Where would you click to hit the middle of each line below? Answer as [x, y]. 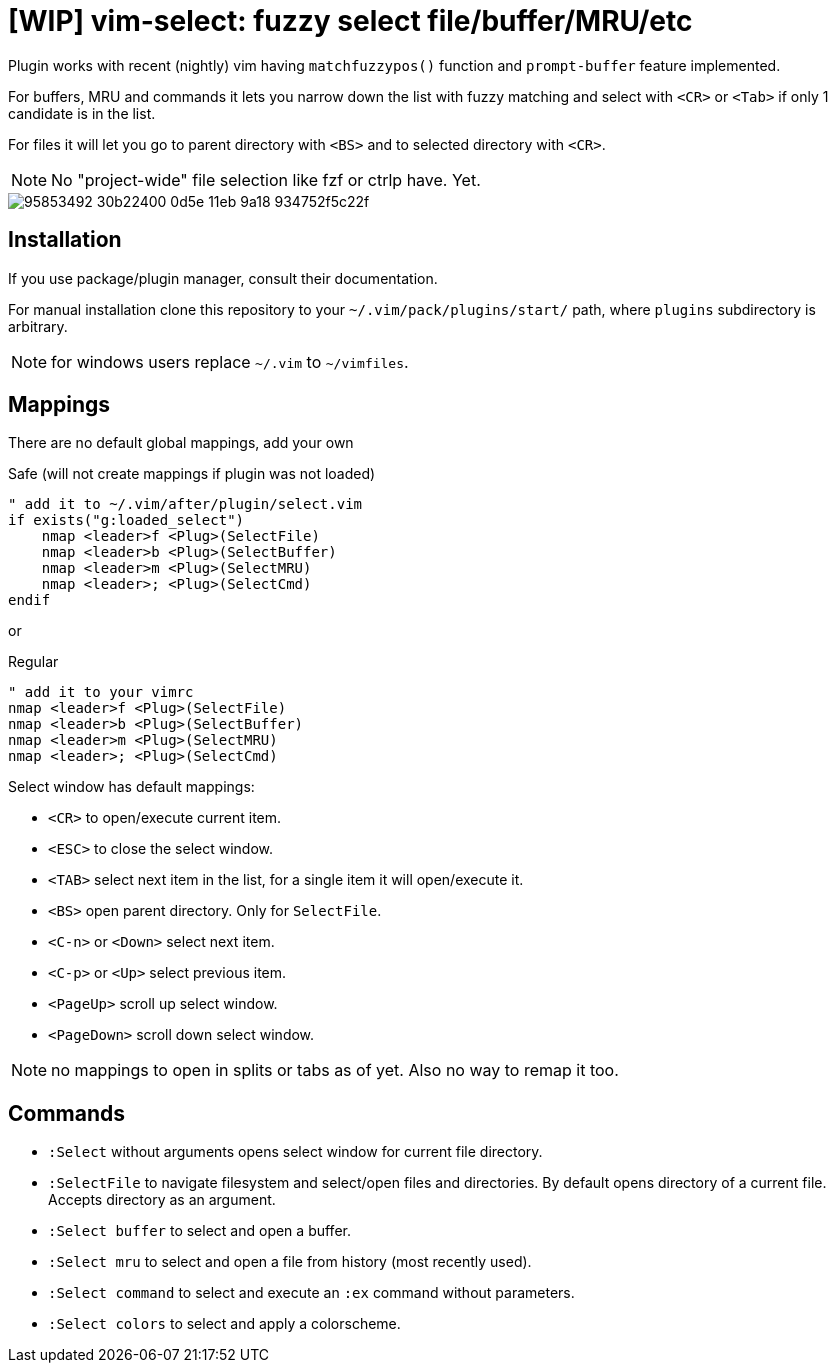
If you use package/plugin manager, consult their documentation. [223, 278]
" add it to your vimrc [101, 692]
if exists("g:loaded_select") [126, 520]
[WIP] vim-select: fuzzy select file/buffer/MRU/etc [350, 21]
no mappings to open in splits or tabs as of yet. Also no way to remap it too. [335, 1070]
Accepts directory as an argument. [162, 1200]
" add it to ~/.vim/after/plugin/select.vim [185, 504]
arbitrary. [38, 326]
